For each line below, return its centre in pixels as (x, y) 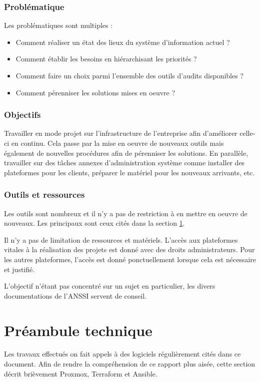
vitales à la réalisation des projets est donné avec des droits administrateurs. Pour (129, 249)
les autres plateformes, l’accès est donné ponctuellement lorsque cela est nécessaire (130, 259)
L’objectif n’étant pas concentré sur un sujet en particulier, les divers (110, 286)
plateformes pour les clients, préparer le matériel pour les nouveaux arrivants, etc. (129, 172)
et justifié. (19, 269)
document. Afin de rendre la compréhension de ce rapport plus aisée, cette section (130, 364)
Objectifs (22, 115)
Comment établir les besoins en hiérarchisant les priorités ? (106, 59)
